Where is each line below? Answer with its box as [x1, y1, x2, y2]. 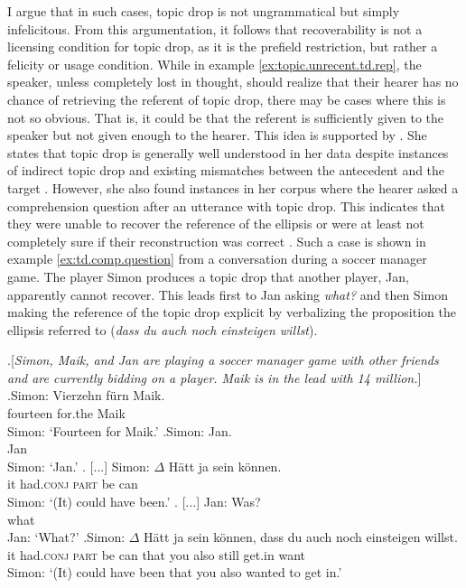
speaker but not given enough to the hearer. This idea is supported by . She [7, 126, 427, 145]
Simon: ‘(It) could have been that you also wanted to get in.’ [7, 563, 342, 582]
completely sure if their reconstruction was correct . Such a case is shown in [7, 231, 426, 250]
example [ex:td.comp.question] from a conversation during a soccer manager [7, 249, 427, 268]
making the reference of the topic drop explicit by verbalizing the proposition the [7, 303, 456, 322]
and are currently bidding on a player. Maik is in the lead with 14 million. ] [7, 368, 422, 387]
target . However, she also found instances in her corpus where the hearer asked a [7, 178, 459, 197]
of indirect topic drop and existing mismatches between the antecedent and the [7, 161, 445, 180]
